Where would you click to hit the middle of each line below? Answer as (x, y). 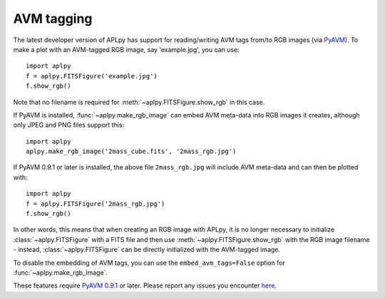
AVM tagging (53, 19)
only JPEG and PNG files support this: (69, 125)
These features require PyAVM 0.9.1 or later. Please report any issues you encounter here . (145, 285)
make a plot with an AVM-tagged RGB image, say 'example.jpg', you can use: (127, 49)
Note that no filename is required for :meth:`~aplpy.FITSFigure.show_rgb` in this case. (139, 102)
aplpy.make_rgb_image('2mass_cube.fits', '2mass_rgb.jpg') (131, 152)
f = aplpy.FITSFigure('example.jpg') (92, 76)
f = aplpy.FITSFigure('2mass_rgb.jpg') (96, 204)
